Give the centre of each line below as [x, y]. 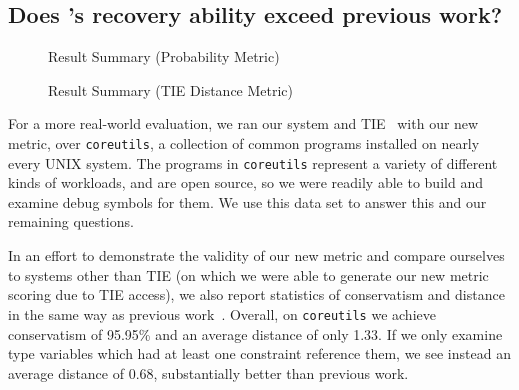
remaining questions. [71, 221]
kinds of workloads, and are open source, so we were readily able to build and [245, 182]
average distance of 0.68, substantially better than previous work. [208, 372]
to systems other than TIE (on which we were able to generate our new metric [248, 274]
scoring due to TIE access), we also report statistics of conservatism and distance [256, 294]
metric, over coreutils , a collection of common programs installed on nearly [244, 142]
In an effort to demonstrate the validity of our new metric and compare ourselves [256, 255]
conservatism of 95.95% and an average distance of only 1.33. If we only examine [255, 333]
